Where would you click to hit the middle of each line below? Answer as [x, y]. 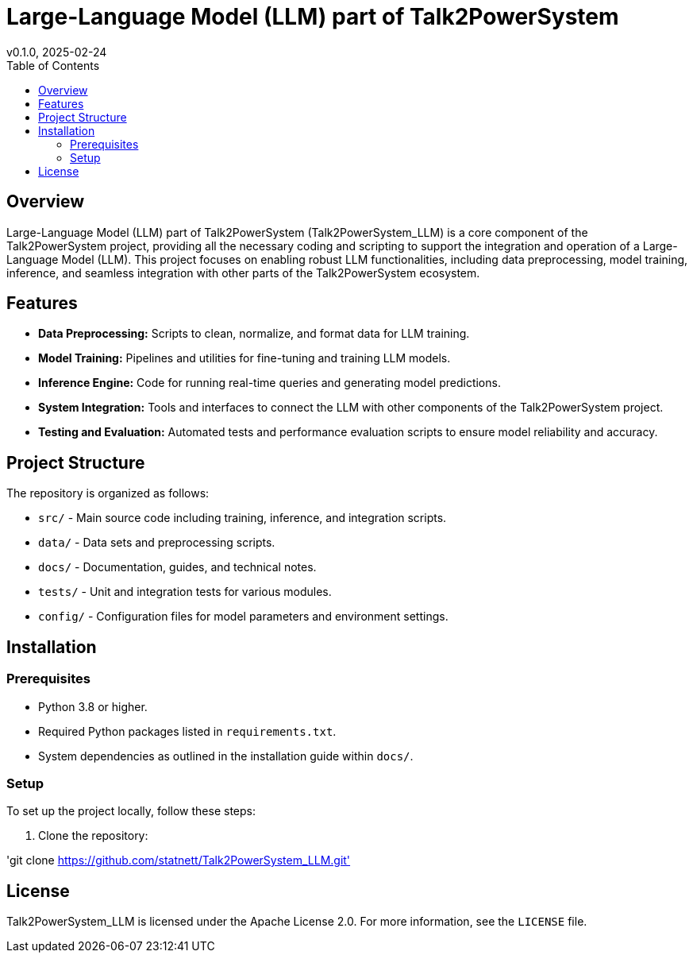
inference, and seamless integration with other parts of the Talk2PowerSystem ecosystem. [243, 273]
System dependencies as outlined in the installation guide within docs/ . [226, 756]
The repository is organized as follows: [108, 493]
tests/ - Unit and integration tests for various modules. [185, 592]
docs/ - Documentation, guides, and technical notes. [177, 567]
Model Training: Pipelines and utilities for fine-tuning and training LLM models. [244, 358]
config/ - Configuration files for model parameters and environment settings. [243, 617]
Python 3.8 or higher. [93, 706]
